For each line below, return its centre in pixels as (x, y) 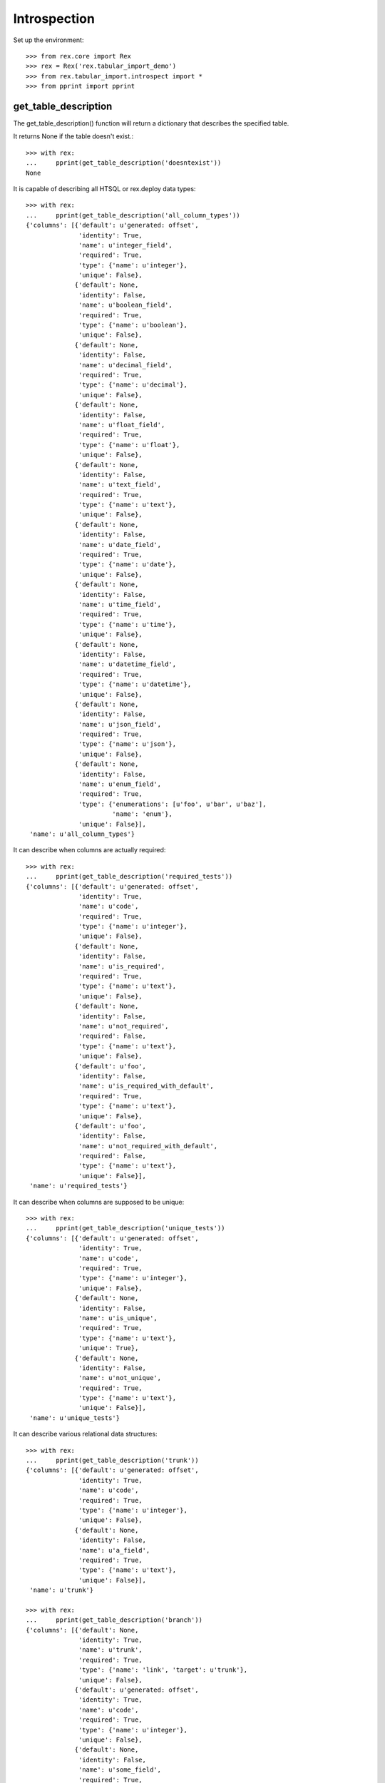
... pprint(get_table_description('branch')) (114, 1620)
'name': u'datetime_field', (128, 664)
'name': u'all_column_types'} (82, 834)
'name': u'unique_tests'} (75, 1418)
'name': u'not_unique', (120, 1378)
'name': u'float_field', (122, 425)
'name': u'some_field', (120, 1770)
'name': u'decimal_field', (125, 365)
